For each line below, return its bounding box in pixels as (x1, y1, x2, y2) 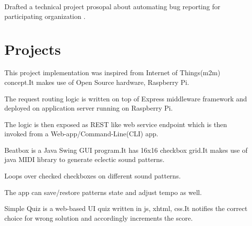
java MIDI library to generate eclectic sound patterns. (4, 154, 165, 164)
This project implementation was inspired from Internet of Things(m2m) (4, 67, 220, 78)
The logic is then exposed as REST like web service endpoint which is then (4, 119, 227, 129)
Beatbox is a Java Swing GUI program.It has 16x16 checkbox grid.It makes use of (4, 145, 248, 155)
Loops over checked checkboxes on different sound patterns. (4, 171, 181, 181)
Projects (4, 39, 61, 59)
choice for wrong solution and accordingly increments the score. (4, 212, 193, 223)
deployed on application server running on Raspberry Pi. (4, 103, 173, 113)
